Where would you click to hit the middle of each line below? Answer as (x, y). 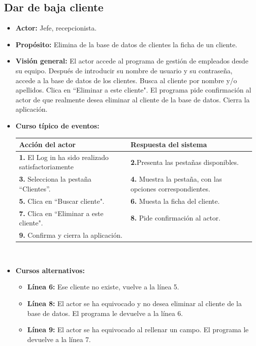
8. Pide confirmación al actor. (176, 218)
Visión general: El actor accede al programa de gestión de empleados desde (132, 61)
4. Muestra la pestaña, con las (176, 179)
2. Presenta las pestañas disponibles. (185, 162)
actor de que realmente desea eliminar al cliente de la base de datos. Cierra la (132, 99)
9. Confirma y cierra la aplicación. (71, 235)
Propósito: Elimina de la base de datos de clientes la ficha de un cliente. (126, 44)
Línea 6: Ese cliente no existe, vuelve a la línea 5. (103, 287)
